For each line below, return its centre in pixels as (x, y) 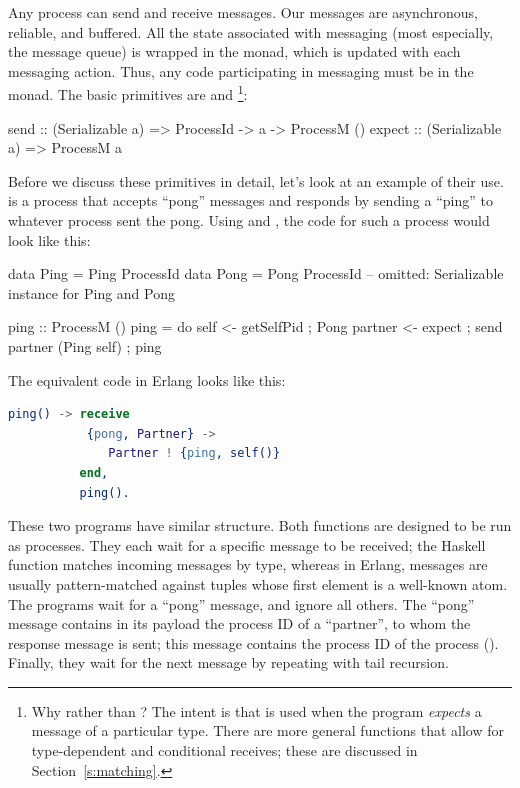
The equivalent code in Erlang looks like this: (147, 379)
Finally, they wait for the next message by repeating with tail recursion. (228, 662)
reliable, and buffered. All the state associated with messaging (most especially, (251, 31)
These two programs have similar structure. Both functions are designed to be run (260, 525)
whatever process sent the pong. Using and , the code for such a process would (249, 220)
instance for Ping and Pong (91, 292)
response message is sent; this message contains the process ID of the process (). (253, 642)
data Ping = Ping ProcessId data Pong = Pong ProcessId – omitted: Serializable (256, 273)
